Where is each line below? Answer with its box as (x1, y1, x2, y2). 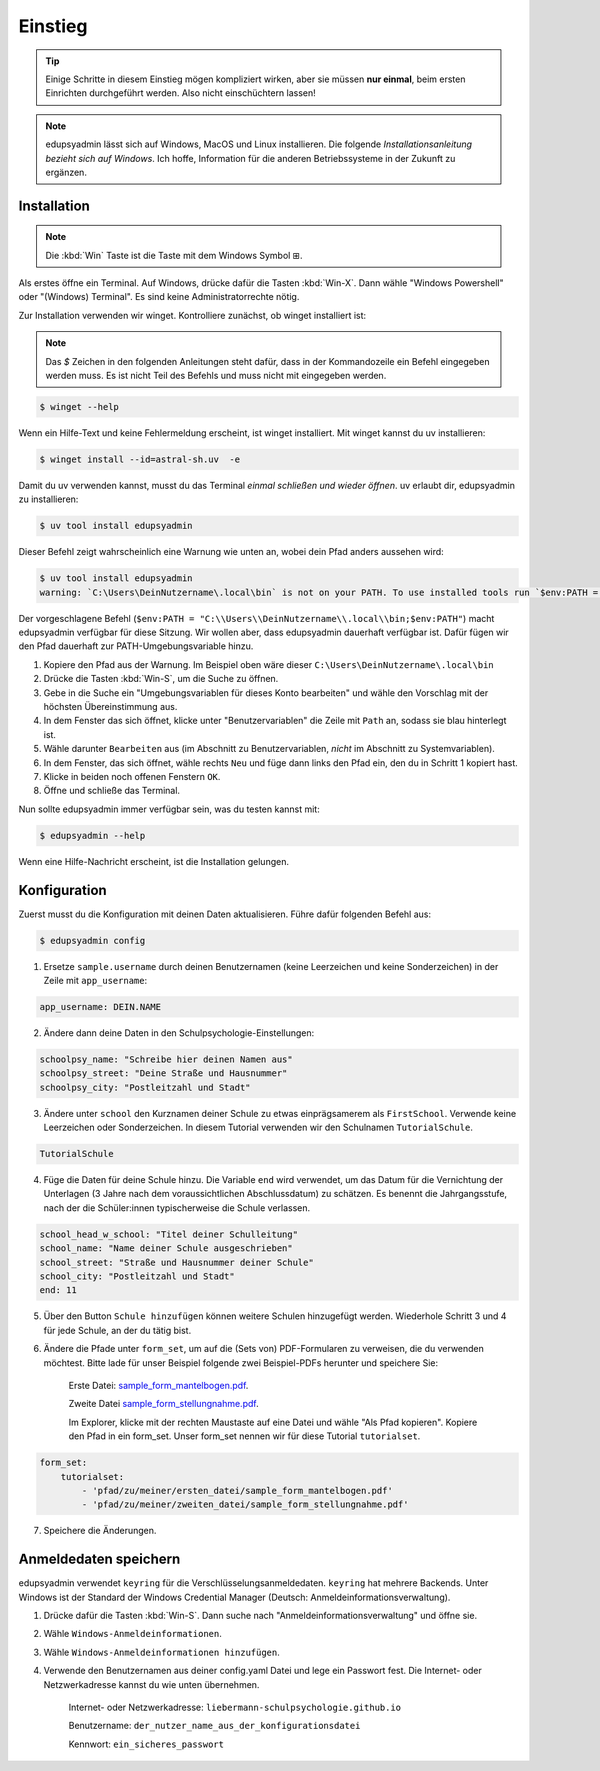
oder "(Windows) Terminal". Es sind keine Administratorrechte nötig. (18, 291, 300, 303)
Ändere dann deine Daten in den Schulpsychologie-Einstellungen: (43, 1026, 315, 1039)
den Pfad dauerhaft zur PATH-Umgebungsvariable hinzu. (18, 640, 254, 652)
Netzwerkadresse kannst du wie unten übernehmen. (43, 1678, 260, 1690)
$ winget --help (39, 401, 120, 413)
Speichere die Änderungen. (43, 1525, 157, 1537)
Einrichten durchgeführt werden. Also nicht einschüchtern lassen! (45, 87, 317, 99)
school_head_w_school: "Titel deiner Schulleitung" (39, 1228, 299, 1240)
